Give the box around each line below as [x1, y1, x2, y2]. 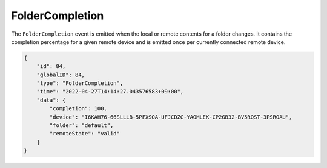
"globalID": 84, [36, 71, 85, 78]
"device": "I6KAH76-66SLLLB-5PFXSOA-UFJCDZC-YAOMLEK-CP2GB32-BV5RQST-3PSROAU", [49, 113, 292, 120]
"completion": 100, [49, 105, 107, 112]
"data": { [36, 96, 66, 104]
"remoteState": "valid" [49, 130, 121, 137]
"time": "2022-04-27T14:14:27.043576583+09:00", [36, 88, 184, 95]
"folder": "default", [49, 122, 114, 129]
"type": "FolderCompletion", [36, 80, 124, 87]
